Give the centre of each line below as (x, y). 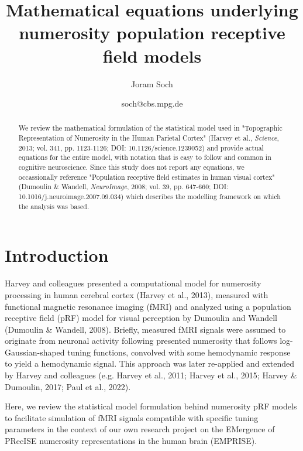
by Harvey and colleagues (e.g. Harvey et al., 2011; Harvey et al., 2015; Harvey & (151, 375)
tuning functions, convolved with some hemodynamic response (179, 352)
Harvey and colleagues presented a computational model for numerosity (133, 283)
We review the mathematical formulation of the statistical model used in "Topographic (150, 128)
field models (152, 55)
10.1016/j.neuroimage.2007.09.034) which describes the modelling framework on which (149, 197)
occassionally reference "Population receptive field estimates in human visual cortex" (147, 177)
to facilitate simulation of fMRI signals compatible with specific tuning (132, 417)
